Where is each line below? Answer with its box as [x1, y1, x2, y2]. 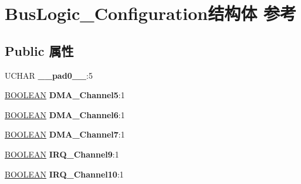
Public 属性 [5, 41, 74, 59]
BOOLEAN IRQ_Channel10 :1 [5, 168, 124, 180]
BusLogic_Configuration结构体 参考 [5, 1, 296, 25]
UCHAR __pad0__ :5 [5, 69, 93, 81]
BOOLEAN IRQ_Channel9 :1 [5, 148, 119, 160]
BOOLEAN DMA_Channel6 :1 [5, 108, 125, 121]
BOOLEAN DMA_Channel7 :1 [5, 128, 125, 140]
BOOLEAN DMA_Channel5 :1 [5, 89, 125, 101]
